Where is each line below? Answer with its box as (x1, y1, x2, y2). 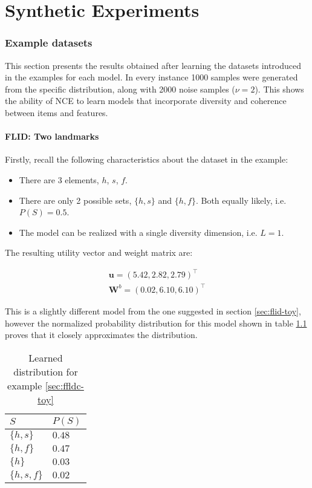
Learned (28, 350, 63, 365)
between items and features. (5, 106, 108, 119)
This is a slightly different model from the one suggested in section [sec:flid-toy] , (5, 304, 301, 317)
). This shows (255, 82, 304, 95)
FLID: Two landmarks (5, 130, 99, 143)
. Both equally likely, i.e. (195, 194, 287, 206)
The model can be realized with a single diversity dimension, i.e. (19, 226, 258, 238)
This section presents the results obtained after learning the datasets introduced (5, 59, 302, 71)
